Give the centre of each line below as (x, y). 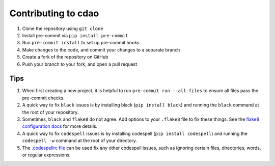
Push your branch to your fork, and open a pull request (80, 64)
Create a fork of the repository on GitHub (65, 57)
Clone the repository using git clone (63, 29)
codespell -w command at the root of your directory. (80, 141)
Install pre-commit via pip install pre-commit (75, 35)
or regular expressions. (46, 155)
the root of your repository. (50, 112)
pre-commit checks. (43, 98)
